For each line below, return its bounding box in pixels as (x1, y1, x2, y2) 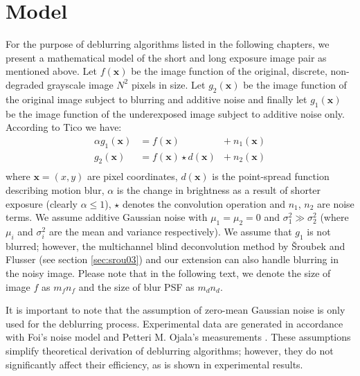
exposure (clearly (6, 196, 78, 211)
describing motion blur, (6, 182, 105, 197)
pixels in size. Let (131, 77, 206, 91)
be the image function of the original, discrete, (131, 64, 327, 78)
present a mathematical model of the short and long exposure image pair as (6, 50, 327, 64)
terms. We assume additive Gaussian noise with (6, 210, 208, 224)
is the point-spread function (212, 169, 330, 183)
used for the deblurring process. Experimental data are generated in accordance (6, 316, 343, 330)
